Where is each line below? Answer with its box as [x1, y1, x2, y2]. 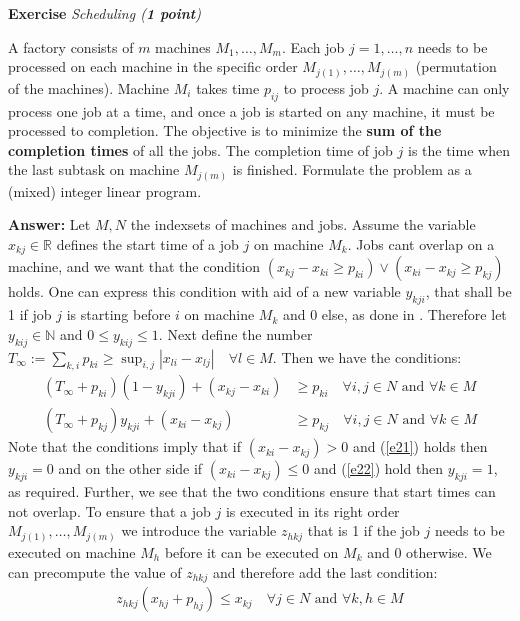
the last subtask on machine [8, 159, 180, 180]
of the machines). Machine [8, 77, 170, 98]
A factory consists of [8, 36, 134, 57]
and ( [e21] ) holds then [352, 436, 488, 457]
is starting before [66, 304, 171, 325]
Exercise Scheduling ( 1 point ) [8, 3, 201, 23]
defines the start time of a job [56, 233, 239, 254]
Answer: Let [8, 214, 91, 235]
